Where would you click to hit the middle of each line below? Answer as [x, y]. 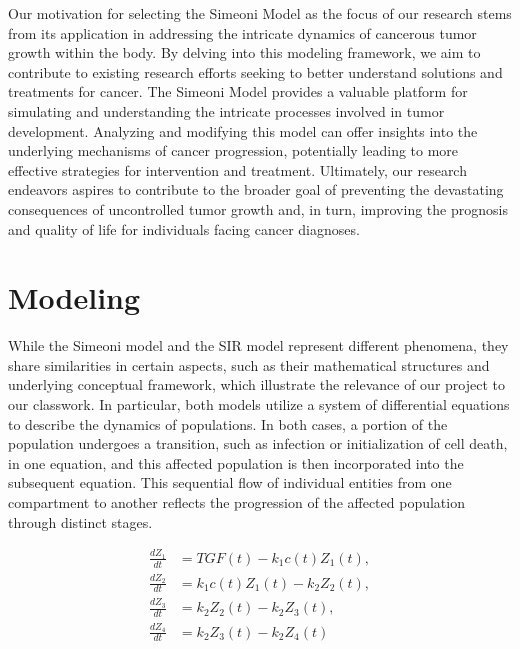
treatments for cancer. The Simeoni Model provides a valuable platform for [238, 91]
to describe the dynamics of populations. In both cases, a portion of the [228, 423]
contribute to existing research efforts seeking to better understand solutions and [255, 71]
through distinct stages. [80, 521]
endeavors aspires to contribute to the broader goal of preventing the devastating [256, 189]
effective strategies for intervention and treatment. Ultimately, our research [237, 169]
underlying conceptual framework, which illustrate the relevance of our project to [256, 384]
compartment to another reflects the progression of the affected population [236, 502]
